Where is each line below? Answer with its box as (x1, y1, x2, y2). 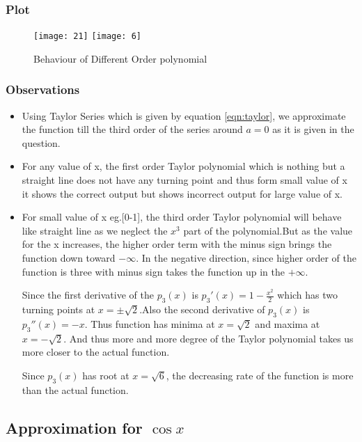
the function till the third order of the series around (22, 122, 243, 136)
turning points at (22, 302, 95, 317)
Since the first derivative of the (22, 287, 154, 302)
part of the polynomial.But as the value (183, 223, 353, 237)
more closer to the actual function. (22, 345, 170, 359)
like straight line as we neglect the (22, 223, 168, 237)
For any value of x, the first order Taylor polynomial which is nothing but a (22, 159, 345, 173)
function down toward (22, 251, 116, 265)
